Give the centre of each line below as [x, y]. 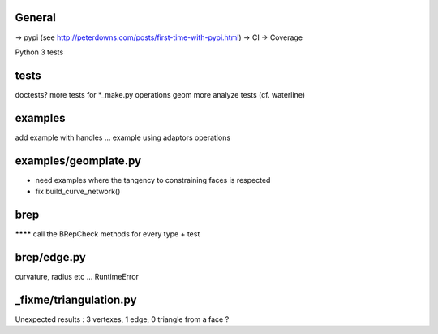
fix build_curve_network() [78, 192]
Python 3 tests [39, 52]
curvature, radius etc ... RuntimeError [77, 276]
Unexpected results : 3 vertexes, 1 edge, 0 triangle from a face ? [122, 319]
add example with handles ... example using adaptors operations [123, 137]
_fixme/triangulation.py [76, 299]
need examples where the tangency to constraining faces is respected [153, 180]
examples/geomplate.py [78, 160]
